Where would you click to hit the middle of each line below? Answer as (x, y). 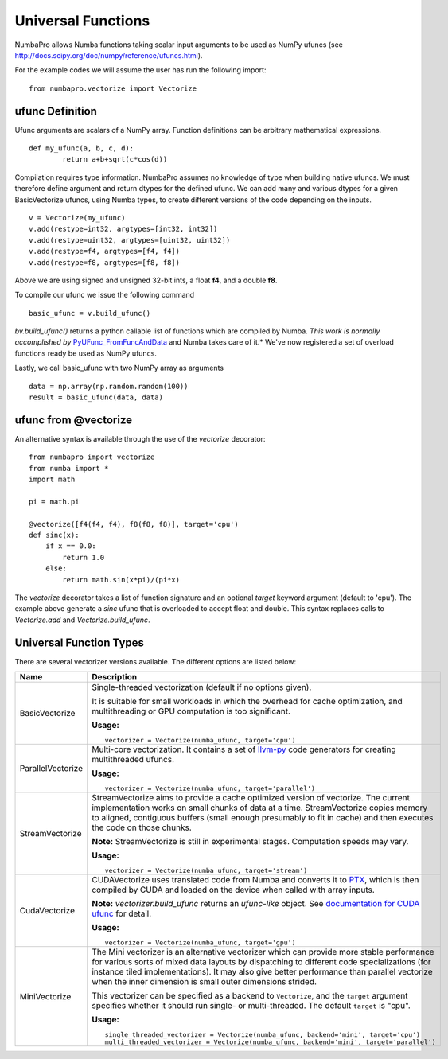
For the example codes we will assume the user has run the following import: (140, 70)
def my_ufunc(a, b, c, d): (82, 148)
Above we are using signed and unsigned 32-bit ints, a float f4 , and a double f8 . (146, 280)
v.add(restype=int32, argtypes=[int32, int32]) (123, 229)
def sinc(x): (54, 535)
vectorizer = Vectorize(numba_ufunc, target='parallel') (210, 789)
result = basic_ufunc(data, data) (96, 397)
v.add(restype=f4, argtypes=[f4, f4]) (105, 251)
